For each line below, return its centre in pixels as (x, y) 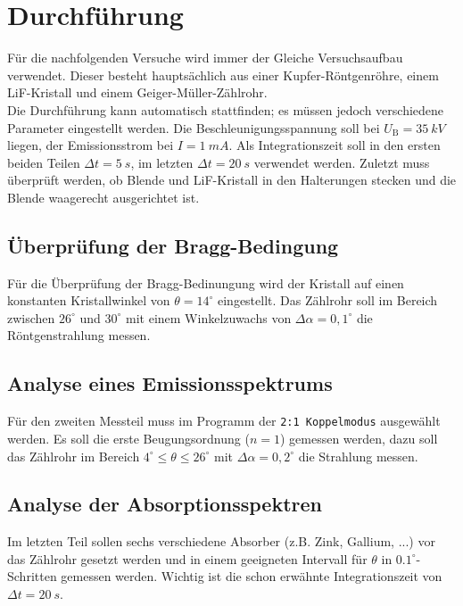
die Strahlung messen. (358, 456)
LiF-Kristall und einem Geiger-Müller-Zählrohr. (137, 92)
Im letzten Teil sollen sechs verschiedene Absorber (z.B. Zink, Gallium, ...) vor (221, 541)
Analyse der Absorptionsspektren (165, 504)
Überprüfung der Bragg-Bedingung (173, 245)
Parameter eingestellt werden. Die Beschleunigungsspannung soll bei (194, 127)
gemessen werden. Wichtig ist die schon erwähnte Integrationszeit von (252, 576)
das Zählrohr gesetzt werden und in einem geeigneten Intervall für (187, 558)
